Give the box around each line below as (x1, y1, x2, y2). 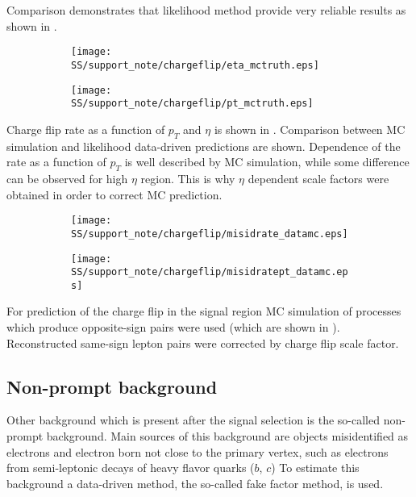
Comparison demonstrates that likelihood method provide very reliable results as (6, 2, 406, 18)
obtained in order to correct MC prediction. (6, 186, 223, 203)
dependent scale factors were (248, 170, 389, 186)
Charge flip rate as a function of (6, 120, 165, 137)
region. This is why (140, 170, 235, 186)
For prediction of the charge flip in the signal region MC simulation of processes (6, 303, 401, 319)
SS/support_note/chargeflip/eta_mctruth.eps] (71, 59, 319, 71)
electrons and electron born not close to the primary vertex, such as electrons (6, 443, 389, 460)
